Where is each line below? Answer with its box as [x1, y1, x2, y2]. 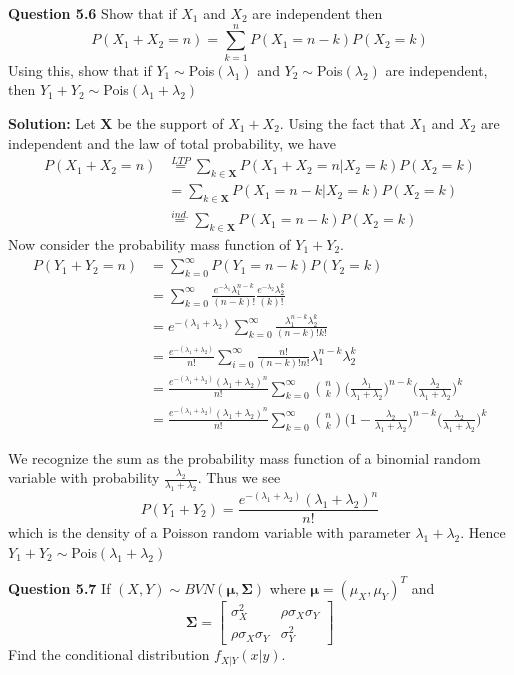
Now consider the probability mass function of [8, 234, 291, 255]
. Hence [460, 522, 506, 543]
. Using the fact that [279, 112, 406, 133]
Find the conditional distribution [8, 644, 210, 665]
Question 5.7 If [8, 577, 111, 598]
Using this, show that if [8, 59, 152, 80]
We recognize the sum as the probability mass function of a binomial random [8, 447, 481, 468]
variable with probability [8, 467, 160, 488]
